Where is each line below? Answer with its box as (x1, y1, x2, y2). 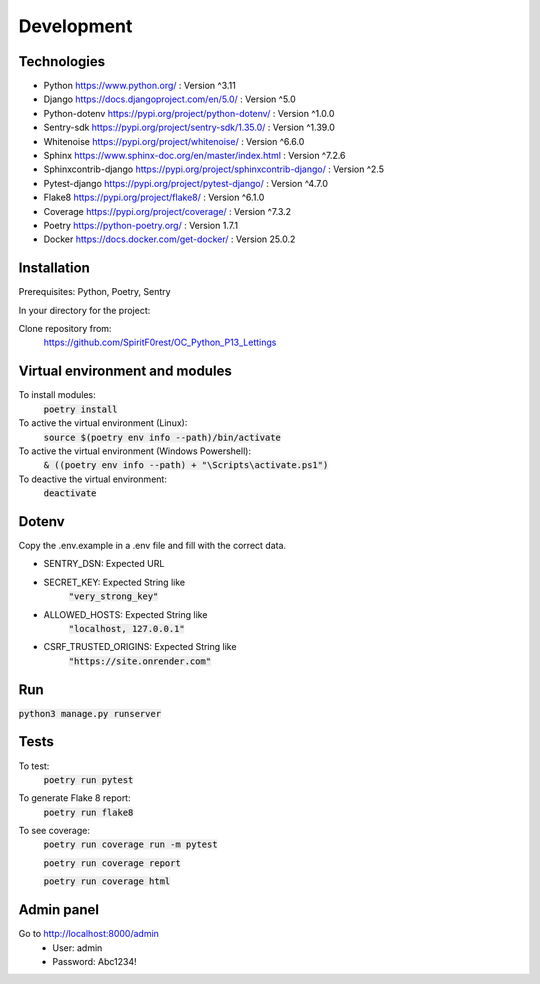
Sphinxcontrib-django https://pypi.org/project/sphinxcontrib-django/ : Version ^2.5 (43, 163, 385, 175)
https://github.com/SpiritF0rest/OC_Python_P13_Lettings (43, 336, 277, 349)
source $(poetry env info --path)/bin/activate (43, 431, 282, 443)
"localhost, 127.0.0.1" (68, 623, 185, 634)
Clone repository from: (18, 323, 112, 335)
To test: (18, 760, 50, 772)
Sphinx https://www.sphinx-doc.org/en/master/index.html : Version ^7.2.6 (43, 150, 346, 162)
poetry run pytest (43, 774, 134, 785)
